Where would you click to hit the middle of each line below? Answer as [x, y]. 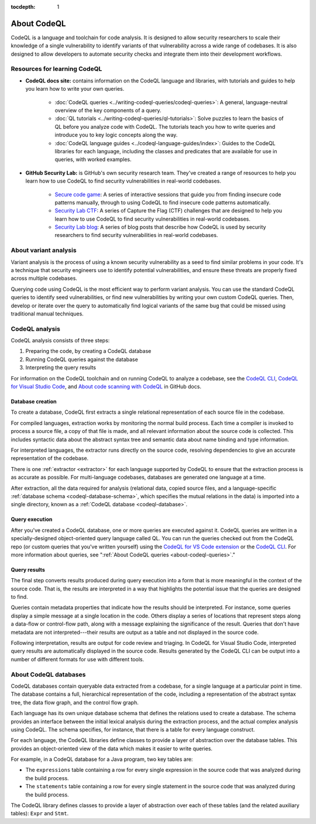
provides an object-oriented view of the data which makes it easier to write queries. [112, 749]
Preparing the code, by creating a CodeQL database [88, 351]
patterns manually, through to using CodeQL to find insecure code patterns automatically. [163, 202]
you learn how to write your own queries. [75, 89]
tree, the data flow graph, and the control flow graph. [75, 702]
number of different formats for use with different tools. [78, 659]
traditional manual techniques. [47, 314]
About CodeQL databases [48, 674]
